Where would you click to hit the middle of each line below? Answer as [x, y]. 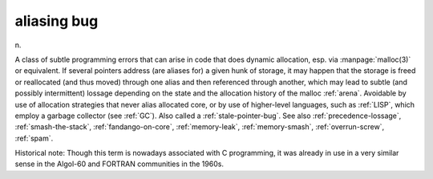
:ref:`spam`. [34, 138]
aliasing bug [57, 21]
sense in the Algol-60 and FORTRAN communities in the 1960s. [119, 164]
